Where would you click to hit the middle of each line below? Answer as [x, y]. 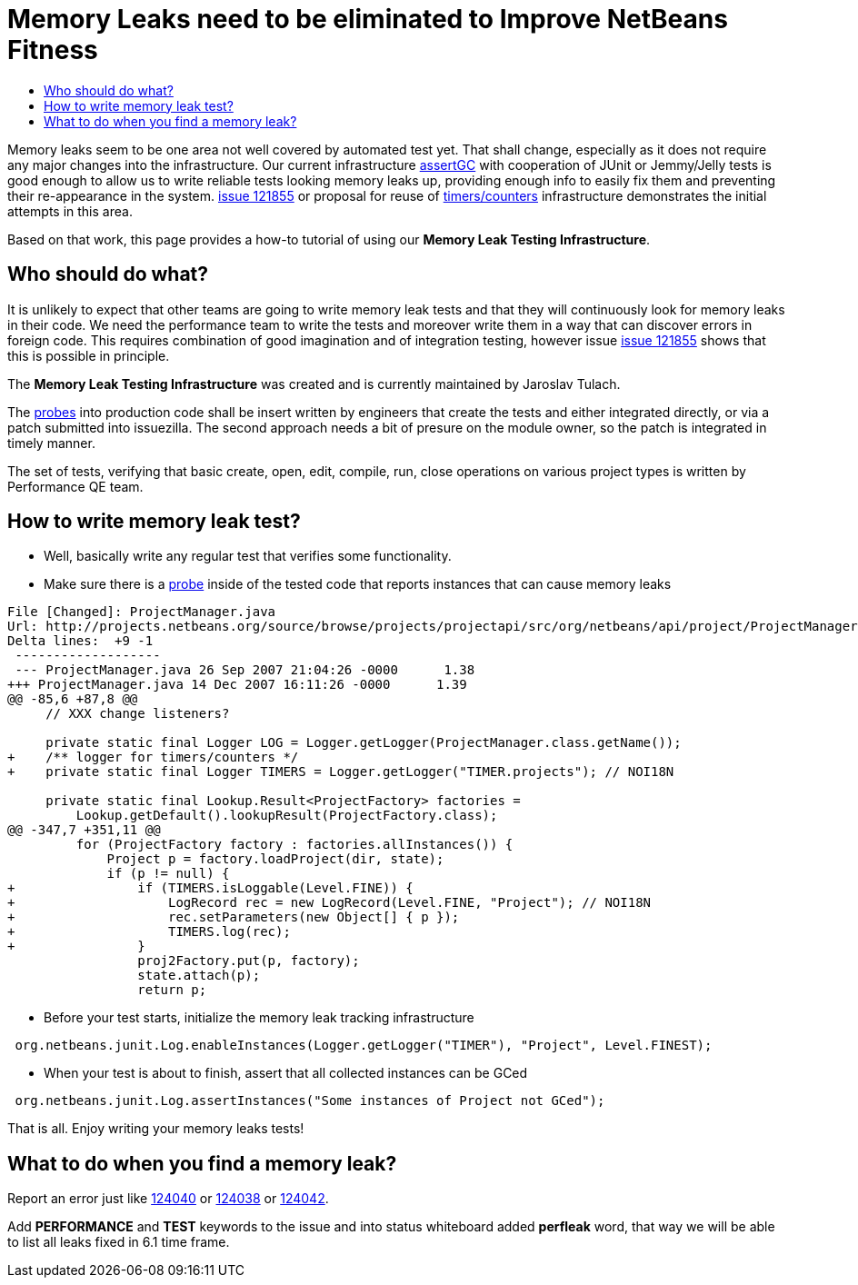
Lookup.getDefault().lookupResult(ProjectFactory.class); [287, 816]
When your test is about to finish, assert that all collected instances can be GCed [286, 1073]
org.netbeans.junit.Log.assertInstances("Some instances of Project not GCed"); [310, 1101]
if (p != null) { [168, 874]
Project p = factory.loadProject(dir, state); [275, 859]
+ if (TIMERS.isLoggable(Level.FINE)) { [210, 888]
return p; [172, 990]
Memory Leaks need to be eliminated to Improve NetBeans [368, 19]
